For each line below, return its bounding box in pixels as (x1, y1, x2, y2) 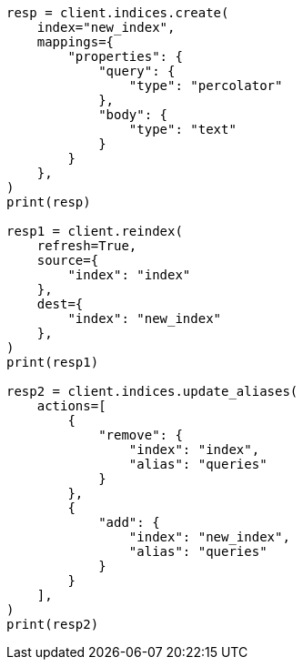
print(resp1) (6, 355, 99, 369)
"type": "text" (128, 122, 237, 136)
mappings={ (36, 35, 115, 49)
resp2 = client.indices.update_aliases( (6, 384, 298, 399)
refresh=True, (36, 238, 137, 253)
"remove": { (98, 428, 183, 442)
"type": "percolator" (128, 78, 283, 93)
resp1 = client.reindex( (6, 224, 183, 238)
